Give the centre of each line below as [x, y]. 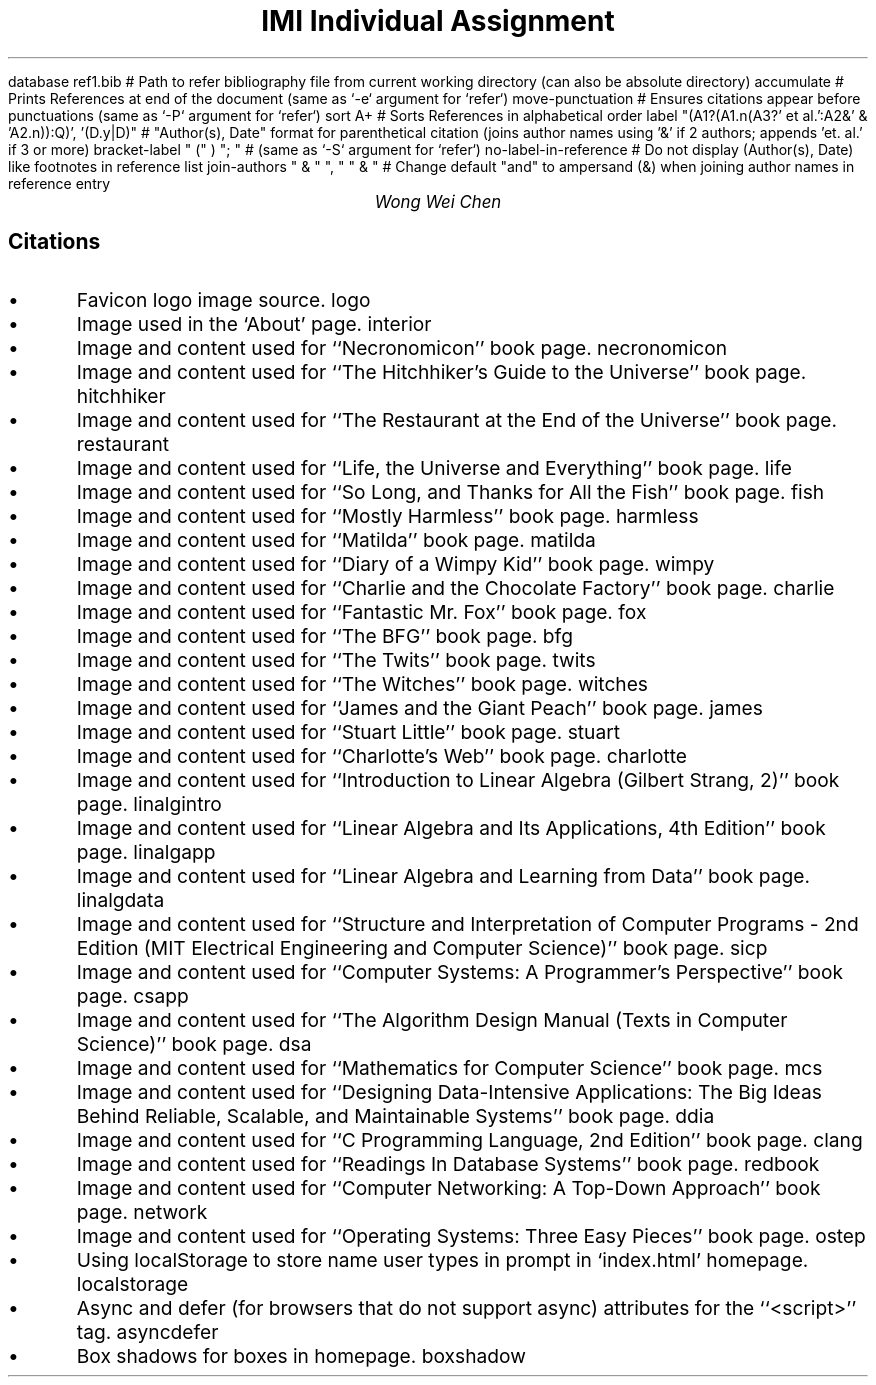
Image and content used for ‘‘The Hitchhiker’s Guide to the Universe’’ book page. [441, 371]
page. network [142, 1211]
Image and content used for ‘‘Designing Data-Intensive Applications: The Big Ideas [449, 1091]
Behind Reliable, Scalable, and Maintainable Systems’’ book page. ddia [395, 1115]
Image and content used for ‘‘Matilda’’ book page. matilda [336, 539]
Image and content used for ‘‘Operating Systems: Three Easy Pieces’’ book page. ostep [471, 1235]
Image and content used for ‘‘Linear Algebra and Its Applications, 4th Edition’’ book [451, 827]
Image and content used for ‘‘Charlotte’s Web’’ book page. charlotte [382, 755]
